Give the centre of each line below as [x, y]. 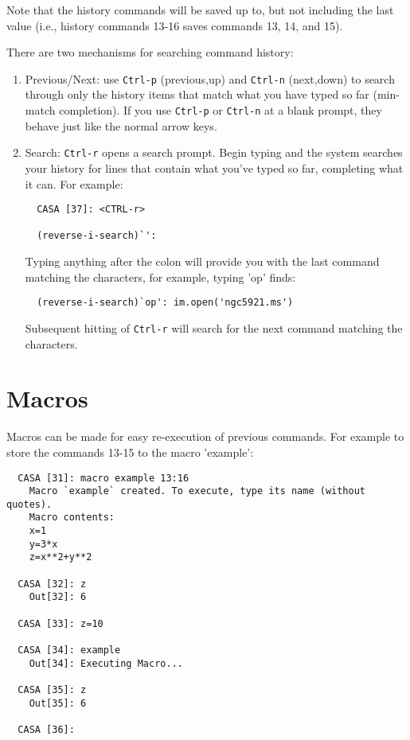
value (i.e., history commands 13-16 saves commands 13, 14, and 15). [175, 25]
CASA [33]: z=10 [61, 623]
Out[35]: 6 [58, 703]
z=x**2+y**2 [61, 557]
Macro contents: [72, 518]
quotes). [29, 504]
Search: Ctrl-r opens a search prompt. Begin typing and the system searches [214, 152]
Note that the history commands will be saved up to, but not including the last [200, 10]
